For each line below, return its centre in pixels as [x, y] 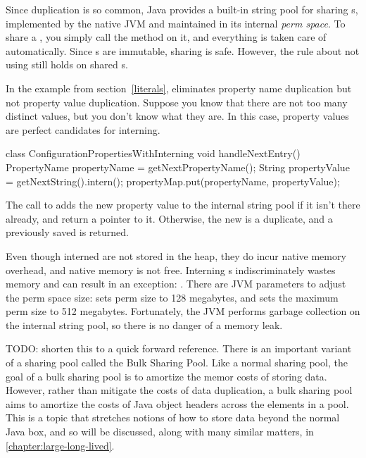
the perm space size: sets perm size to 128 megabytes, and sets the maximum [172, 297]
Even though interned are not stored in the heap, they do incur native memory [176, 255]
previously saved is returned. [67, 232]
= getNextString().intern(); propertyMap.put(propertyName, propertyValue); [173, 181]
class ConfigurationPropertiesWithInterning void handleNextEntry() [153, 153]
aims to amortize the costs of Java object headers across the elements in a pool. [177, 403]
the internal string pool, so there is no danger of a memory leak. [144, 324]
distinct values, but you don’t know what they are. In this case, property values [177, 116]
